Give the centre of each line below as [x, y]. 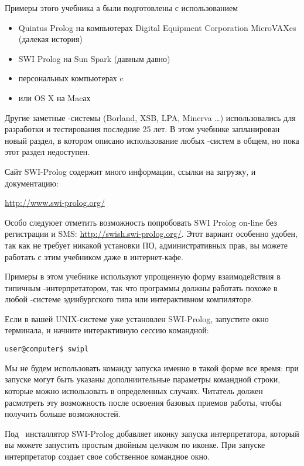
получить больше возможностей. [63, 414]
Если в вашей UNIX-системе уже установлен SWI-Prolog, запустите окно [137, 318]
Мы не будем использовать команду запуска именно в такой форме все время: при [152, 367]
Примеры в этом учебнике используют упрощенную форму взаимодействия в [143, 276]
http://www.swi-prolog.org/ [55, 203]
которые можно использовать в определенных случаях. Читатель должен [134, 390]
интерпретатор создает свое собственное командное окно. [107, 456]
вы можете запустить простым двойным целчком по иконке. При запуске [135, 445]
